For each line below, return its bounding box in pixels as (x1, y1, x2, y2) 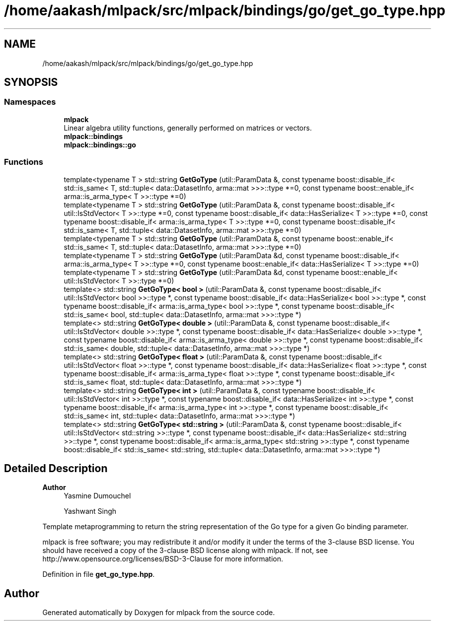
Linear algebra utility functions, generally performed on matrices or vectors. (64, 123, 312, 132)
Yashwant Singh (64, 507, 117, 516)
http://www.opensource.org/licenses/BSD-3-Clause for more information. (42, 555, 283, 563)
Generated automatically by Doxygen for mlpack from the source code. (42, 608, 275, 617)
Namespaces (4, 97, 56, 107)
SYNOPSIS (4, 76, 58, 89)
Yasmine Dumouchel (64, 491, 131, 500)
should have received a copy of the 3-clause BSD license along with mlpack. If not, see (42, 546, 328, 555)
